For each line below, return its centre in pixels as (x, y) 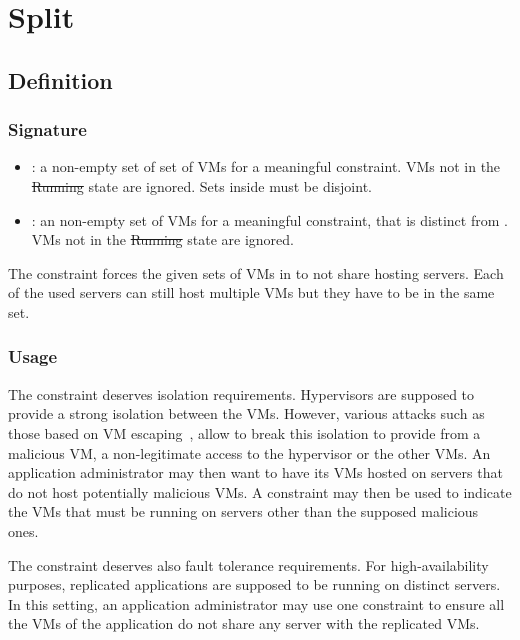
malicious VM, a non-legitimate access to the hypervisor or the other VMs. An (249, 452)
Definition (60, 79)
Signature (47, 129)
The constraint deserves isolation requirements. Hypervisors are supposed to (241, 393)
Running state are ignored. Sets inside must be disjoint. (201, 185)
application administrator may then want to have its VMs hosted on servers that (255, 472)
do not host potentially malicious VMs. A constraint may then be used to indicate (260, 491)
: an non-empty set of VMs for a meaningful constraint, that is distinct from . (269, 219)
